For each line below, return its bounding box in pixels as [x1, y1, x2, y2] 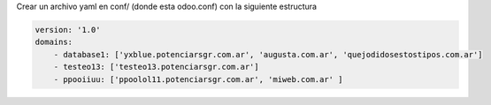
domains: [35, 37, 73, 48]
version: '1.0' [35, 25, 101, 34]
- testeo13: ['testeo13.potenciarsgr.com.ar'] [53, 62, 260, 72]
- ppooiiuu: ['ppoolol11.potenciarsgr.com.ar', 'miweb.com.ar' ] [53, 74, 343, 84]
